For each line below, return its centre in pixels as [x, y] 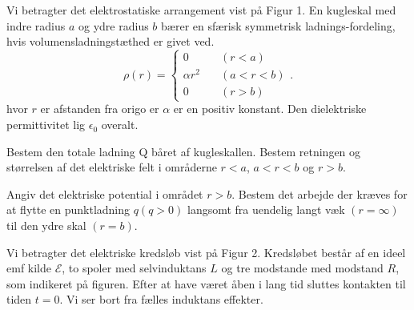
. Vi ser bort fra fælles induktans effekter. [161, 299]
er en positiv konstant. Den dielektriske [270, 109]
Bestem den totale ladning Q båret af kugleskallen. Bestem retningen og [184, 151]
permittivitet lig [46, 125]
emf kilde [29, 268]
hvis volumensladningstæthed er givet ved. [111, 41]
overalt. [120, 125]
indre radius [36, 25]
